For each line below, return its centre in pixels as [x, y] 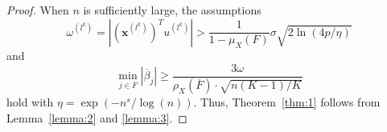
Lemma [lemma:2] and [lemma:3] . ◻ [97, 118]
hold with [30, 102]
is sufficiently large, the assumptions [172, 10]
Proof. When [38, 10]
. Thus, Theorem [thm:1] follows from [287, 102]
